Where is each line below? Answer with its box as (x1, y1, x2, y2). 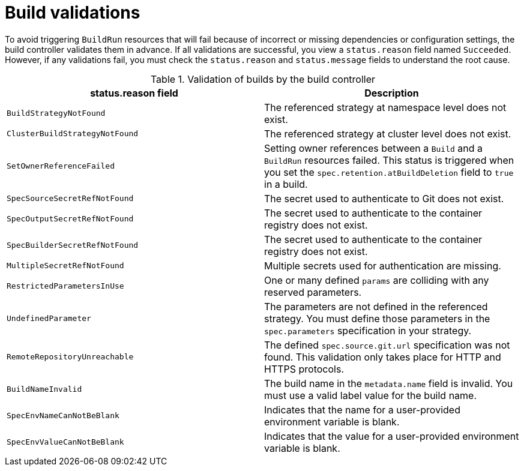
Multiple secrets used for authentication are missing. (264, 259, 501, 272)
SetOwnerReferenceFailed (7, 161, 115, 171)
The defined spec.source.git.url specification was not (264, 338, 510, 351)
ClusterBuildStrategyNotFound (7, 129, 139, 139)
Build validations (5, 2, 140, 23)
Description (364, 86, 419, 99)
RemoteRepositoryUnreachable (7, 352, 134, 362)
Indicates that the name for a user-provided (264, 403, 460, 416)
